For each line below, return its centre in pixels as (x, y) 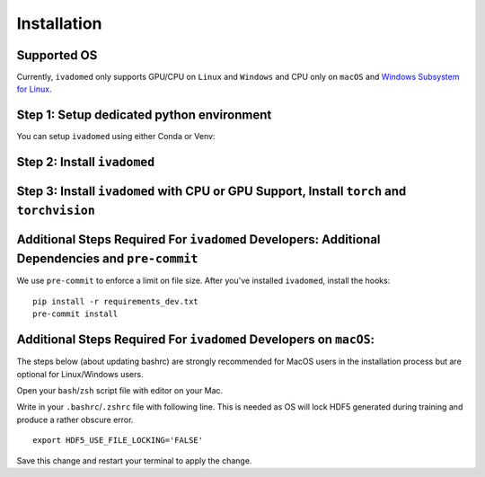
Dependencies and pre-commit (107, 259)
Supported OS (57, 55)
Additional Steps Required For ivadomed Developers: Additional (198, 239)
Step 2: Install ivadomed (86, 162)
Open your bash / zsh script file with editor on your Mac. (120, 390)
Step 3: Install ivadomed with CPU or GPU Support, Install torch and (212, 192)
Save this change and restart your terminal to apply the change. (134, 460)
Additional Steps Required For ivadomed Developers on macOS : (196, 340)
